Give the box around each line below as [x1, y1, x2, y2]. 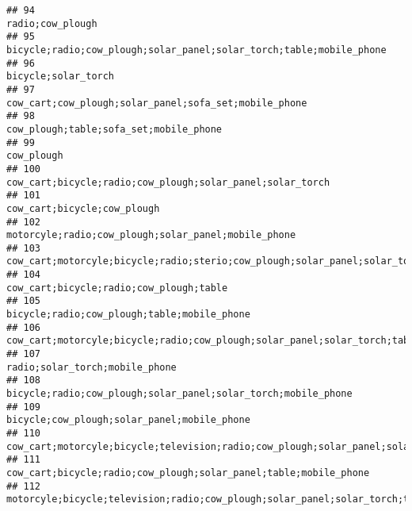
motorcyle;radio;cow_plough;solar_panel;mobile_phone [6, 229, 296, 241]
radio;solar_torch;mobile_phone [6, 361, 177, 373]
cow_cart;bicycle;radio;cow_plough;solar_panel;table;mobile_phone [6, 467, 370, 478]
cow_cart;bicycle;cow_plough [6, 202, 160, 214]
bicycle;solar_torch [6, 71, 115, 83]
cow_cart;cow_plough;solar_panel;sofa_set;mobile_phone [6, 97, 307, 109]
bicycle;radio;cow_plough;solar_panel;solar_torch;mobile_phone [6, 388, 353, 400]
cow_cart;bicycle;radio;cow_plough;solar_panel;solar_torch [6, 176, 330, 188]
